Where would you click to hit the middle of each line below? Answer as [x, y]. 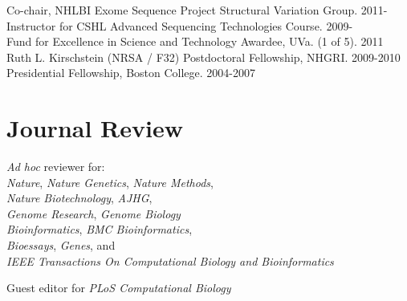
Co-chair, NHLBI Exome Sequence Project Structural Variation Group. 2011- [197, 10]
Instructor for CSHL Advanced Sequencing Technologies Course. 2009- [180, 25]
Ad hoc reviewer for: [56, 167]
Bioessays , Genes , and [61, 245]
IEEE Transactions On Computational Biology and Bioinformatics [170, 260]
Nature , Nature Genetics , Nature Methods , [110, 182]
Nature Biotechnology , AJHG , [79, 198]
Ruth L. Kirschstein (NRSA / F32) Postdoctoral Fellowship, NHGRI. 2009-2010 [203, 57]
